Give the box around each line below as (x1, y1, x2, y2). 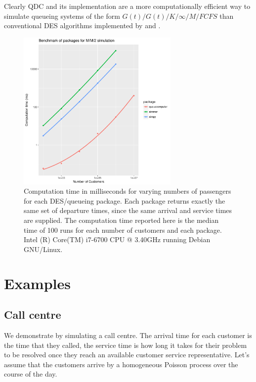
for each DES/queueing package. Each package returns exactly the (24, 195, 225, 206)
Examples (4, 273, 71, 293)
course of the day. (4, 369, 57, 379)
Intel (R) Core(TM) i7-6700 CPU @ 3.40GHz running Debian (24, 234, 211, 245)
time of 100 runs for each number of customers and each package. (24, 224, 222, 235)
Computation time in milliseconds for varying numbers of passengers (24, 186, 231, 196)
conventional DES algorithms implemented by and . (4, 20, 161, 31)
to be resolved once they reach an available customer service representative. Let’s (4, 349, 250, 360)
